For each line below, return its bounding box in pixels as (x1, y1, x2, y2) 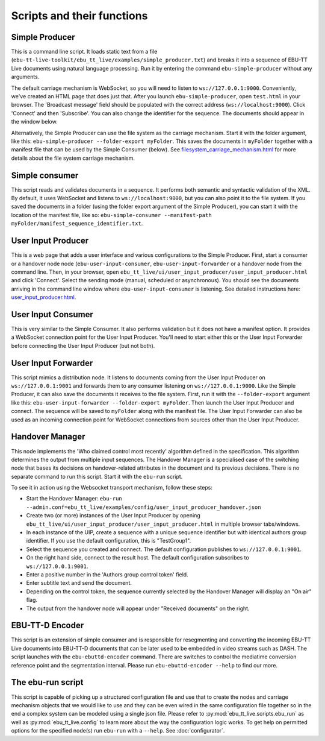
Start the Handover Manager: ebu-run (26, 495, 123, 502)
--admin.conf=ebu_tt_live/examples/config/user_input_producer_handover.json (26, 503, 261, 511)
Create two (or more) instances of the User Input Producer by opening (26, 512, 201, 519)
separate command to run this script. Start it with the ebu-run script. (11, 473, 183, 480)
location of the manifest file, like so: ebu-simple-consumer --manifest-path (11, 211, 212, 218)
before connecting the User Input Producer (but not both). (11, 342, 155, 349)
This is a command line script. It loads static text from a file (11, 48, 158, 55)
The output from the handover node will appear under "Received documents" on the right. (26, 605, 250, 612)
